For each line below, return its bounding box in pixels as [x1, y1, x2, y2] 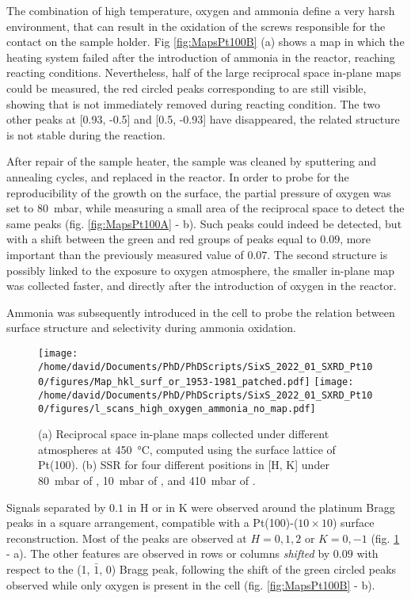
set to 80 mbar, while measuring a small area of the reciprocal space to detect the [6, 200, 405, 216]
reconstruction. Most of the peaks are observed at [6, 529, 247, 546]
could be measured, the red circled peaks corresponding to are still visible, [6, 79, 367, 96]
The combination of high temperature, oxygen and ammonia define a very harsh [6, 2, 395, 18]
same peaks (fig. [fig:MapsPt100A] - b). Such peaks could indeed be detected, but [6, 215, 402, 231]
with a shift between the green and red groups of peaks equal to [6, 231, 317, 247]
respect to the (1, [6, 560, 90, 577]
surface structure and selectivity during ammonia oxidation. [6, 319, 296, 336]
